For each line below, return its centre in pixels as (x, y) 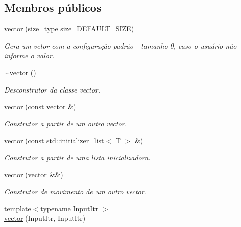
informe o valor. (29, 55)
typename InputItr (69, 208)
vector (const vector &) (40, 106)
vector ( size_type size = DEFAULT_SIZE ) (69, 29)
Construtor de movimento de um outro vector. (75, 191)
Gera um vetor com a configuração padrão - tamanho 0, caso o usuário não (121, 45)
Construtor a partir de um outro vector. (65, 123)
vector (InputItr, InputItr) (45, 218)
